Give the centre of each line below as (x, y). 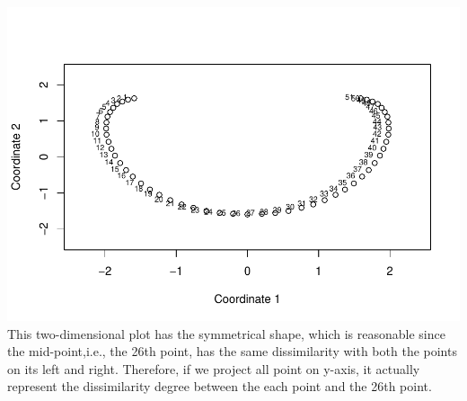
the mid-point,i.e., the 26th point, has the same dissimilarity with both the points (232, 351)
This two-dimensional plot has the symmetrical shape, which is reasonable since (226, 333)
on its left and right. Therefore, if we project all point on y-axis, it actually (214, 368)
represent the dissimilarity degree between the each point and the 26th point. (220, 386)
